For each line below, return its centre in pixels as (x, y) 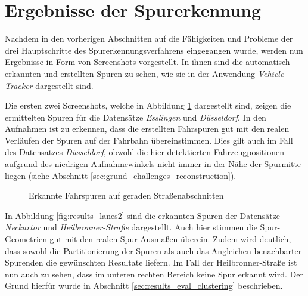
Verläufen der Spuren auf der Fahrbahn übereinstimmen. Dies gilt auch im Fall (149, 140)
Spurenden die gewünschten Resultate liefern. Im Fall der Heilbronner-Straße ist (151, 262)
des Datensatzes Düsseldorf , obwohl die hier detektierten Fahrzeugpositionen (144, 152)
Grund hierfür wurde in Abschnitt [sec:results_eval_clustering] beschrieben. (144, 286)
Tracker (19, 85)
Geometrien (26, 239)
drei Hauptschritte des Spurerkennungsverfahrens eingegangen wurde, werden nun (154, 50)
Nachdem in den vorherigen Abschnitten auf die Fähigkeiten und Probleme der (149, 38)
